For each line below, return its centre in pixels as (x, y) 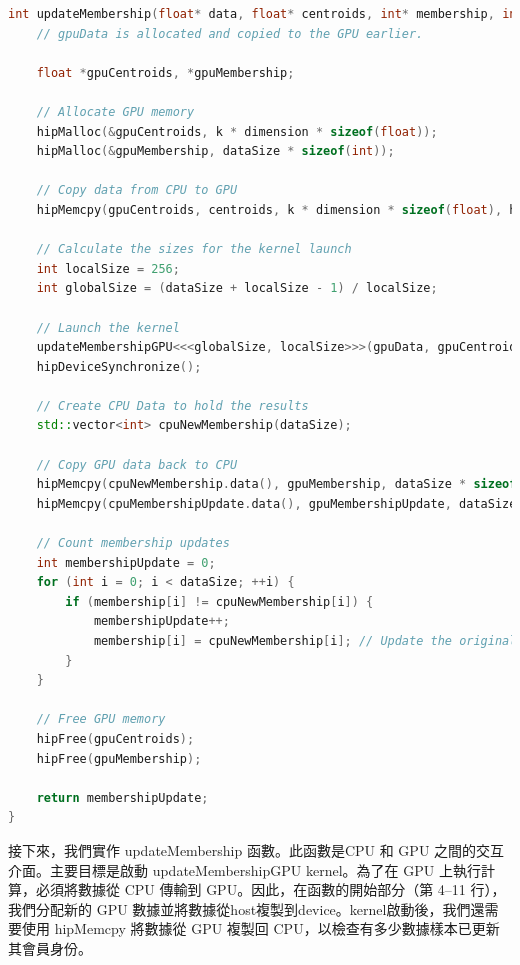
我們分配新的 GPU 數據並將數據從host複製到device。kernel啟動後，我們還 (246, 908)
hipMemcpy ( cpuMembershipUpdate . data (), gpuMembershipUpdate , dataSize (276, 503)
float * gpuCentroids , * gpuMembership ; (165, 72)
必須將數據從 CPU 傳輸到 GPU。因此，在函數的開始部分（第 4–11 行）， (270, 889)
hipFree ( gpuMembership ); (119, 758)
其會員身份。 (50, 947)
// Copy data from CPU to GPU (137, 190)
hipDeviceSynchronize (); (119, 366)
